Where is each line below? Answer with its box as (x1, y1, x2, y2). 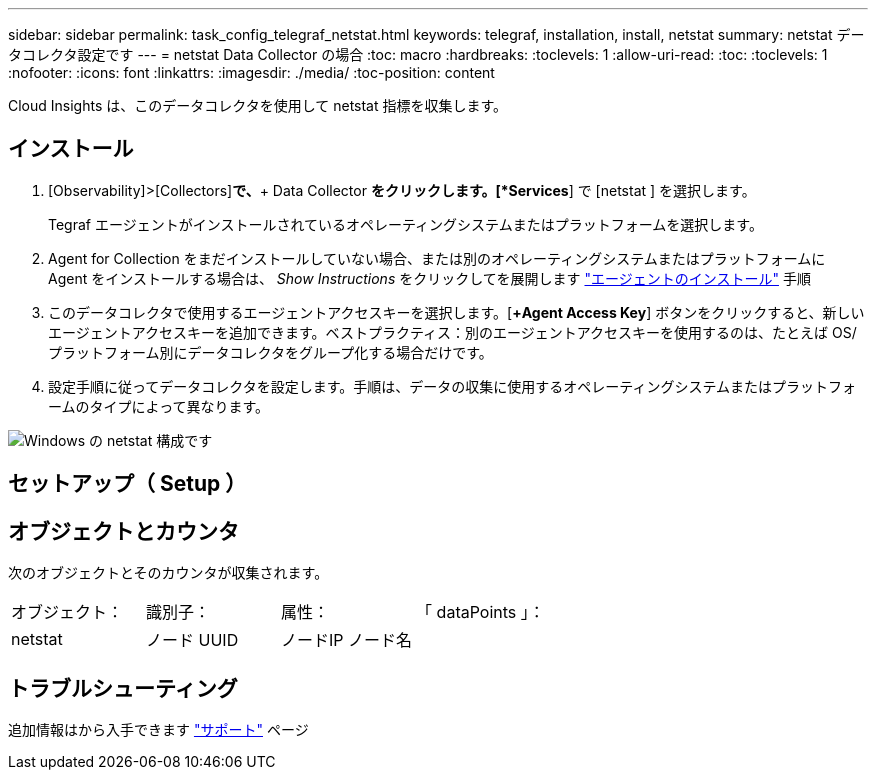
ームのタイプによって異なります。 (48, 397, 270, 415)
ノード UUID (146, 630, 239, 651)
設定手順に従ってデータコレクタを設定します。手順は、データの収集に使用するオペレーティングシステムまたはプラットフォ (48, 377, 857, 395)
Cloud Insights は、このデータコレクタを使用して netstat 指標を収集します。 (8, 97, 508, 114)
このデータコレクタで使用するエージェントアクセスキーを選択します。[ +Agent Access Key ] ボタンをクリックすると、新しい (48, 303, 865, 321)
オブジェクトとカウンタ (8, 518, 239, 544)
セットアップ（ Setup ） (8, 471, 247, 497)
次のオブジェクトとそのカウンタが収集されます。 (8, 564, 329, 582)
